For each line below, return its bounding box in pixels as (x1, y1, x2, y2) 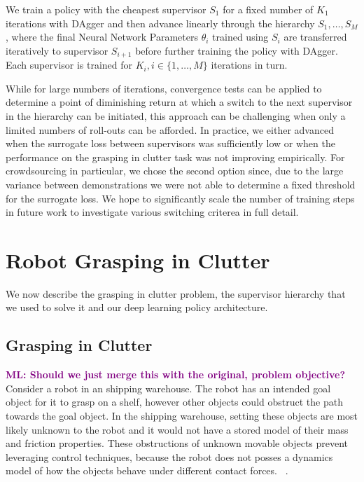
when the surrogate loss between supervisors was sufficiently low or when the (6, 136, 335, 151)
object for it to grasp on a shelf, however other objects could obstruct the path (6, 394, 343, 409)
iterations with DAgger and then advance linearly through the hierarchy (6, 15, 315, 30)
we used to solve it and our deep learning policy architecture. (6, 300, 268, 315)
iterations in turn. (211, 57, 288, 72)
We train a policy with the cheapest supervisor (6, 2, 206, 16)
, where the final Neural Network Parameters (6, 29, 199, 44)
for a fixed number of (223, 2, 314, 16)
